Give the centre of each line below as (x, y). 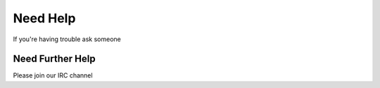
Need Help (44, 18)
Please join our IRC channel (53, 75)
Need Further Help (54, 59)
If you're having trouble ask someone (67, 39)
